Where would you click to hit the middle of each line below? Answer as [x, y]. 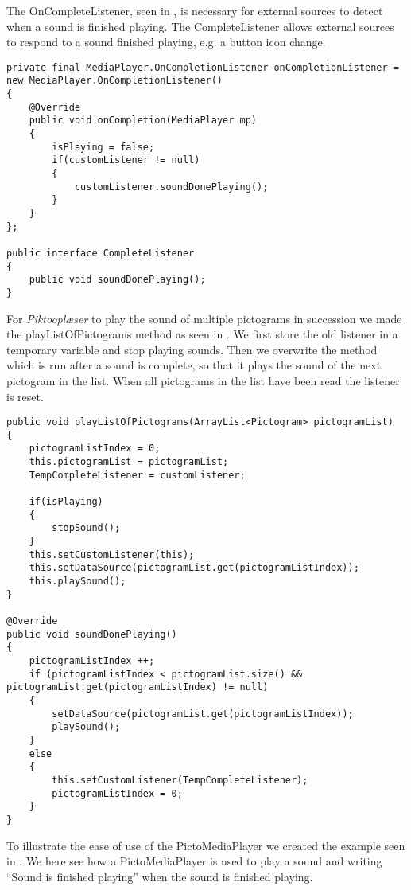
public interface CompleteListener [101, 253]
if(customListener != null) [126, 160]
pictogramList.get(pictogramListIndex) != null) [138, 687]
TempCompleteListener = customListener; [137, 475]
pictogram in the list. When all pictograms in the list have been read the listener [203, 380]
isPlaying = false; [103, 147]
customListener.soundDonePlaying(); [171, 187]
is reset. [25, 396]
